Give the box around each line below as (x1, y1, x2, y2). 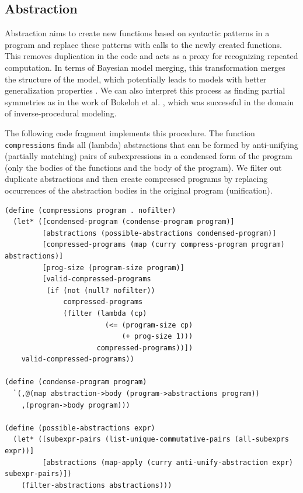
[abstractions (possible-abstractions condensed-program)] (42, 229, 277, 237)
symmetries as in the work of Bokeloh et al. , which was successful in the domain (5, 95, 294, 108)
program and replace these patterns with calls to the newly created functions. (5, 38, 282, 50)
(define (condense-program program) (5, 378, 147, 387)
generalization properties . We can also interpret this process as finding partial (5, 84, 285, 96)
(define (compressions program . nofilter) (5, 206, 176, 215)
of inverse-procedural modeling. (5, 107, 117, 119)
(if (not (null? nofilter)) (46, 286, 155, 295)
